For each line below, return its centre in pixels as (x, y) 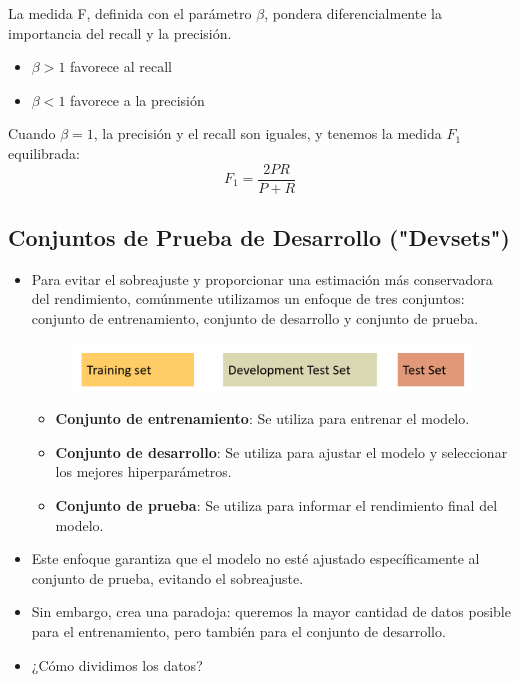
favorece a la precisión (137, 99)
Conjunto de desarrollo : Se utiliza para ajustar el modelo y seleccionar (281, 451)
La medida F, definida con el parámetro (130, 13)
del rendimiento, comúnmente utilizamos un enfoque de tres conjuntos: (248, 298)
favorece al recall (121, 66)
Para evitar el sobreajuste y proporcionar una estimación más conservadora (262, 278)
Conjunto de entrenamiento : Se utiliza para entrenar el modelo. (262, 418)
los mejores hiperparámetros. (143, 471)
